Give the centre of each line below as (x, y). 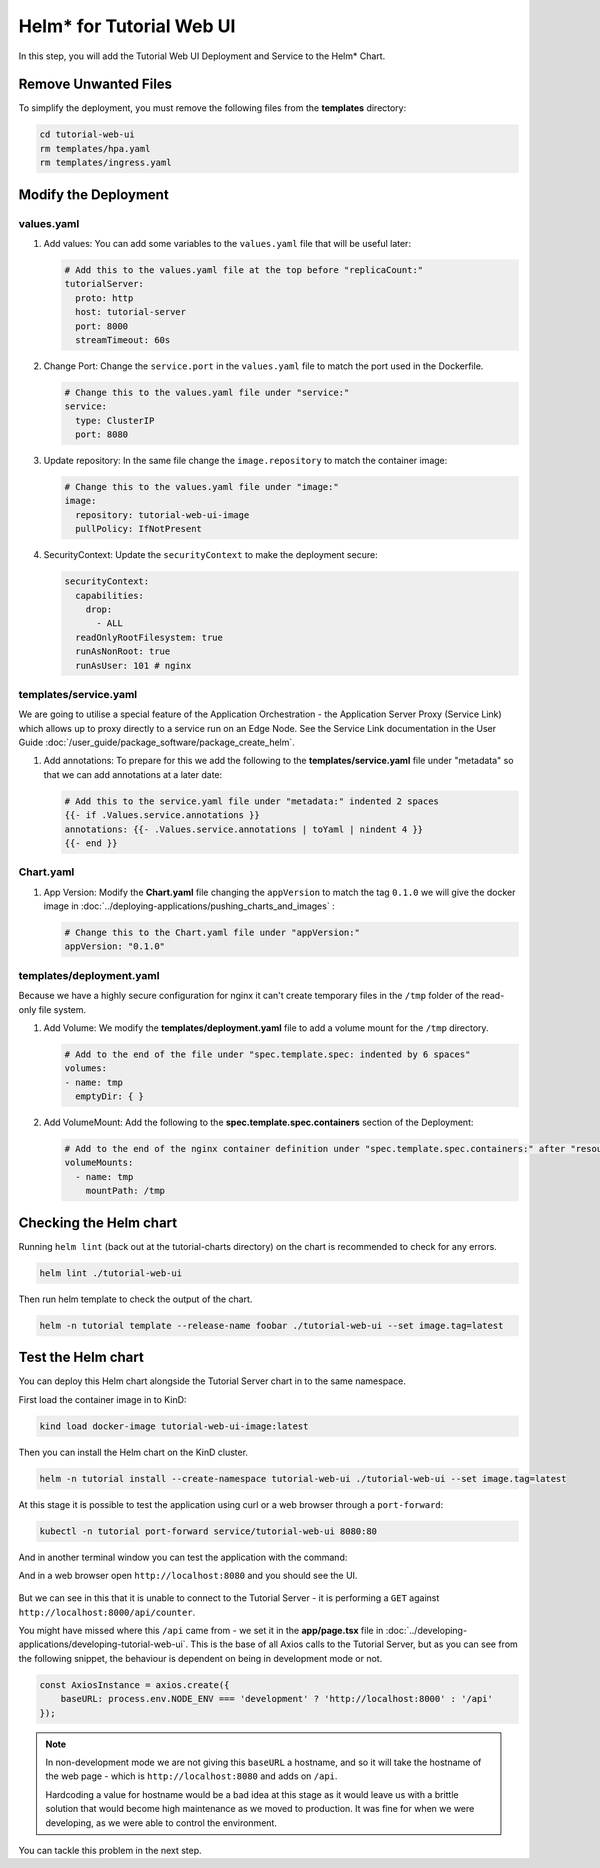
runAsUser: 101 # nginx (133, 665)
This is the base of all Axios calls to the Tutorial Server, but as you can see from (354, 1644)
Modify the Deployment (93, 194)
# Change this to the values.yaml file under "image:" (201, 487)
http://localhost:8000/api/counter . (107, 1612)
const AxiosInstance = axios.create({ (134, 1684)
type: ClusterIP (115, 420)
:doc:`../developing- (426, 1631)
